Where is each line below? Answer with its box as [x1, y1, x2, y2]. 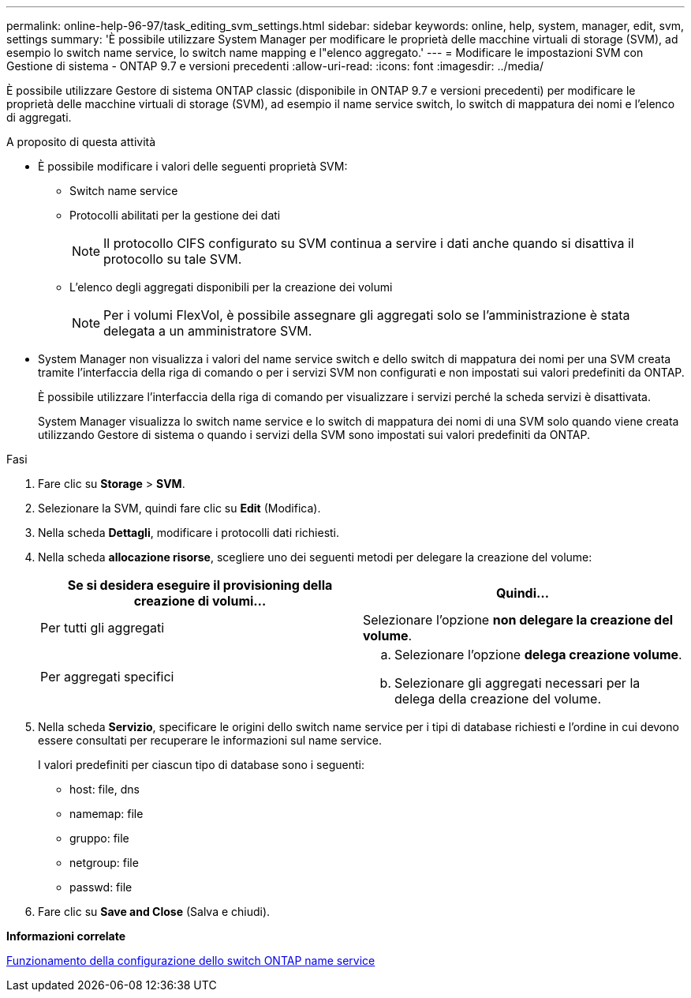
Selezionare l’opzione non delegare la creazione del [363, 612, 674, 628]
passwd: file [69, 880, 133, 894]
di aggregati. [6, 111, 72, 124]
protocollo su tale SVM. [103, 251, 242, 267]
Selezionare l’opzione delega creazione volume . [394, 647, 682, 662]
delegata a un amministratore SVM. [103, 323, 312, 339]
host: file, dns [69, 782, 140, 796]
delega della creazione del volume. [394, 691, 601, 707]
